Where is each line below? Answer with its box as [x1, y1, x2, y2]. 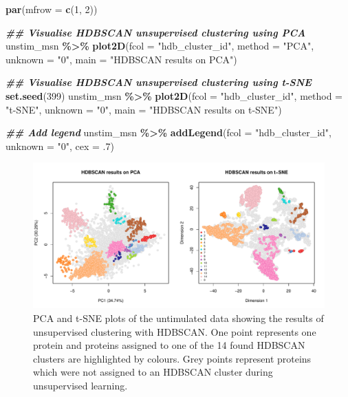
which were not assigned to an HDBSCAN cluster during [33, 365, 273, 379]
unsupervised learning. [33, 378, 128, 392]
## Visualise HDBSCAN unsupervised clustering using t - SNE [6, 75, 312, 89]
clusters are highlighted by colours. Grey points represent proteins [33, 351, 312, 365]
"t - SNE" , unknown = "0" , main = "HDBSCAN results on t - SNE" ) [6, 102, 282, 116]
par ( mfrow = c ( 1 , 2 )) [6, 2, 98, 16]
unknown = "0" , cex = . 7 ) [6, 138, 114, 153]
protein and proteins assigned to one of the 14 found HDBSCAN [33, 338, 305, 352]
